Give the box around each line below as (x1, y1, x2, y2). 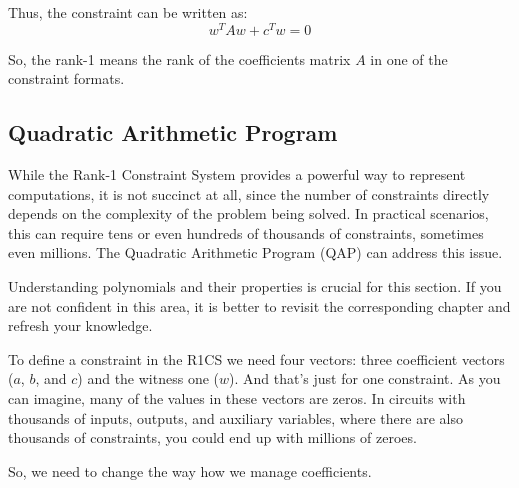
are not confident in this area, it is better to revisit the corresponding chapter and (8, 295, 511, 316)
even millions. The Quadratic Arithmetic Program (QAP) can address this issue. (8, 242, 503, 263)
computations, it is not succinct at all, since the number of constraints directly (8, 183, 490, 204)
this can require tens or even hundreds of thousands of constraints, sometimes (8, 222, 484, 243)
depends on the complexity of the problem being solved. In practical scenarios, (8, 203, 489, 224)
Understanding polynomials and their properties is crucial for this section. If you (8, 276, 502, 297)
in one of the (370, 48, 448, 69)
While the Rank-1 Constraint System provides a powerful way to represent (8, 164, 466, 185)
